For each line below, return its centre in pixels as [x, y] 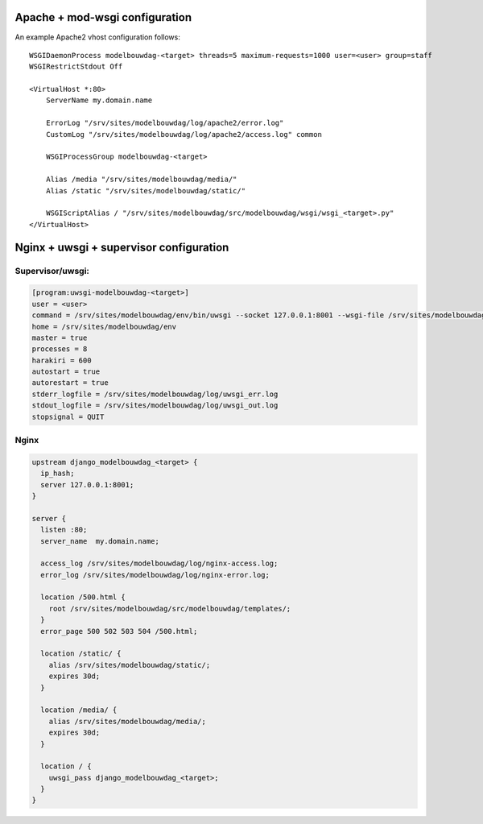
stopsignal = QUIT [68, 416]
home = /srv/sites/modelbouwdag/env [104, 327]
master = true [60, 337]
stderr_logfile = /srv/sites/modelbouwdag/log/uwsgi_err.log [155, 394]
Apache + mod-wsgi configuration [103, 17]
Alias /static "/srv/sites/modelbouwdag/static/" [145, 190]
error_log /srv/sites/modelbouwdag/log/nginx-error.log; [155, 575]
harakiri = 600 [62, 360]
